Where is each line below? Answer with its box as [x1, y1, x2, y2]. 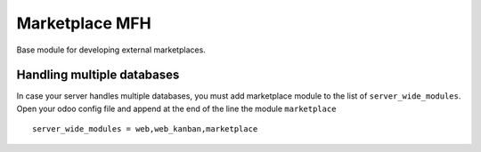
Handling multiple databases [16, 68, 180, 83]
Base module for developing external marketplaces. [16, 44, 207, 55]
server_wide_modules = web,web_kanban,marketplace [32, 124, 258, 134]
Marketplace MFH [16, 13, 151, 33]
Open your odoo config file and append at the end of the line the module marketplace [16, 103, 337, 114]
